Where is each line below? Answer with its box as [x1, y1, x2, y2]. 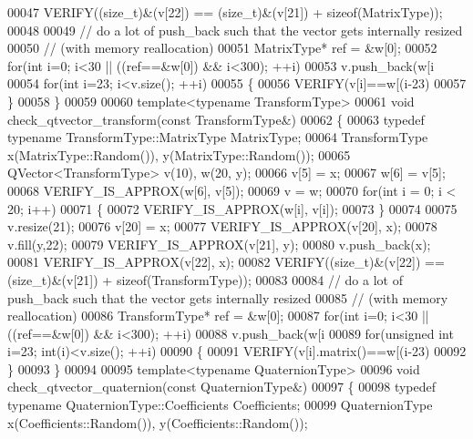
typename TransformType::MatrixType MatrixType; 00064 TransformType [7, 128, 428, 147]
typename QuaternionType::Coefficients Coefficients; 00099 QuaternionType [7, 395, 433, 414]
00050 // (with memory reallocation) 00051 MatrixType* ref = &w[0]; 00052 [7, 38, 437, 57]
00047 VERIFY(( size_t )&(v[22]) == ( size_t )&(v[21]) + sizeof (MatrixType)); [7, 3, 443, 21]
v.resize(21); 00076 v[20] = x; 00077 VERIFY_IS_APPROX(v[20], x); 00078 [7, 217, 437, 236]
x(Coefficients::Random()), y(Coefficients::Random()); [7, 413, 308, 432]
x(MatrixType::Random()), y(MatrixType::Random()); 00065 [7, 145, 351, 164]
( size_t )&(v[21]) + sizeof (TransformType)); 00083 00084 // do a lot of [7, 270, 403, 289]
